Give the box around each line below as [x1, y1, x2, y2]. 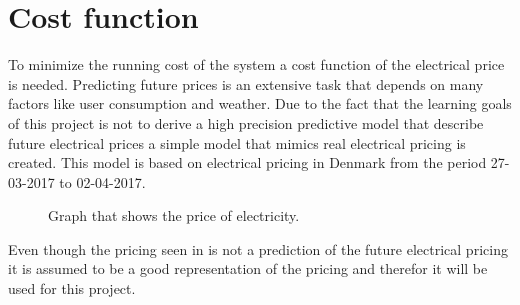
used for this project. [8, 278, 136, 299]
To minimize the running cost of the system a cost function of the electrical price [8, 54, 505, 75]
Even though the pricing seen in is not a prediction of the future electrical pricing [8, 238, 508, 259]
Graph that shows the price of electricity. [48, 205, 300, 226]
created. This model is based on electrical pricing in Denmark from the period [8, 152, 487, 173]
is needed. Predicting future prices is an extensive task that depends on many [8, 73, 484, 94]
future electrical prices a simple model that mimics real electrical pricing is [8, 132, 466, 153]
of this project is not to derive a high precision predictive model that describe [8, 112, 484, 133]
